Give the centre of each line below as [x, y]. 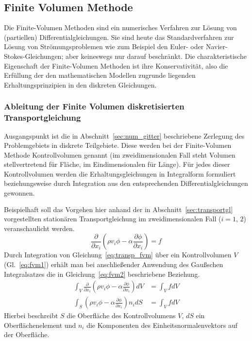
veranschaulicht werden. [39, 228]
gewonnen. [19, 193]
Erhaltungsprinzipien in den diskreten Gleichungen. [80, 84]
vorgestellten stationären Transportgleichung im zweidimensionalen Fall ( [113, 219]
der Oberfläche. [27, 334]
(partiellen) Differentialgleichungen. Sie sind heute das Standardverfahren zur [119, 37]
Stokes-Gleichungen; [34, 56]
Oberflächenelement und [40, 325]
